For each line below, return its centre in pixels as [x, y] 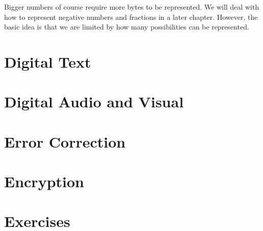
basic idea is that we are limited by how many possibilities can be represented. [127, 27]
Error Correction [65, 141]
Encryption [44, 181]
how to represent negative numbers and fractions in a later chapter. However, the [131, 17]
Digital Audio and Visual [94, 102]
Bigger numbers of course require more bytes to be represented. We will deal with [132, 7]
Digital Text [48, 61]
